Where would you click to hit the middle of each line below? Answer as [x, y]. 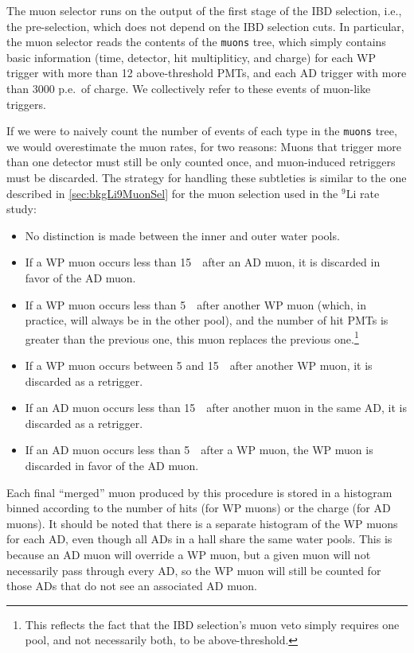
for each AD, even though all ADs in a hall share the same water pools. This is [199, 539]
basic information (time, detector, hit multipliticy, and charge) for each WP [191, 57]
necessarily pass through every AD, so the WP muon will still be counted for [194, 570]
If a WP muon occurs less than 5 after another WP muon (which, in [195, 304]
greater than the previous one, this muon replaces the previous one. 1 [192, 337]
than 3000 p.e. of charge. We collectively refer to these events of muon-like [189, 89]
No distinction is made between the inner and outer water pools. [182, 235]
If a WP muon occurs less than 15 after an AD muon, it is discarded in [203, 262]
